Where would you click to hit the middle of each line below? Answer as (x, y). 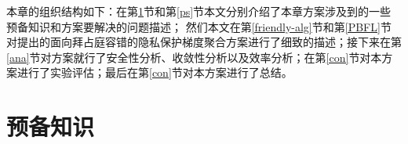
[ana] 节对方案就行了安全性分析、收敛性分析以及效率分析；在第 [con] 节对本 (194, 57)
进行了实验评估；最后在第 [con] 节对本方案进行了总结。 (155, 72)
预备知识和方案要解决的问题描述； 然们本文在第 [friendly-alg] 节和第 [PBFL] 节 (199, 26)
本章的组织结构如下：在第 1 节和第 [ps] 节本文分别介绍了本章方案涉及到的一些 (199, 11)
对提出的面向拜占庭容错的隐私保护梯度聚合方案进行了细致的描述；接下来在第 (204, 42)
